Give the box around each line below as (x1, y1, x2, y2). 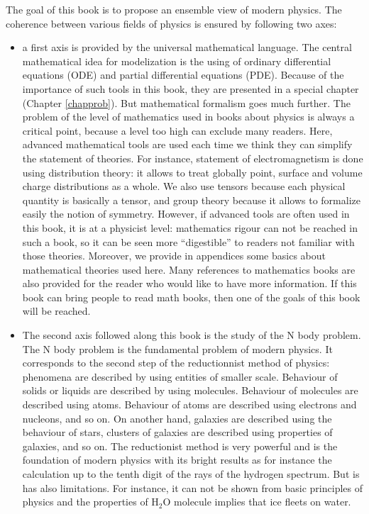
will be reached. (22, 303, 91, 318)
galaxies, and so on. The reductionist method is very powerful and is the (22, 438, 338, 453)
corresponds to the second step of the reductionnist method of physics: (22, 355, 330, 370)
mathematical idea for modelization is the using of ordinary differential (22, 53, 331, 68)
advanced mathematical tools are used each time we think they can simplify (22, 137, 353, 152)
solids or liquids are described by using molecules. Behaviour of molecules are (22, 383, 358, 398)
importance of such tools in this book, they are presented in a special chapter (22, 81, 359, 96)
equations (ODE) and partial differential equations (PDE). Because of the (22, 67, 344, 82)
